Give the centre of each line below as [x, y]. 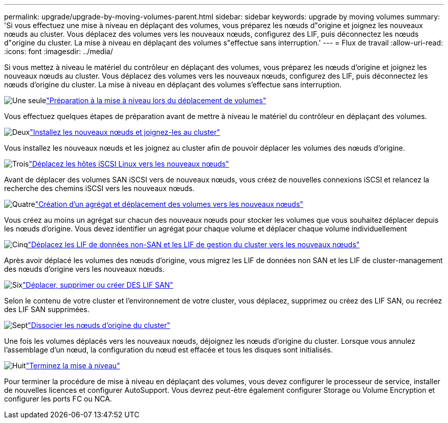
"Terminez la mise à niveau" [73, 366]
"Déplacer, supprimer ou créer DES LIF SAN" [98, 285]
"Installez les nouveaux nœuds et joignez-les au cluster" [125, 132]
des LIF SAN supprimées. [47, 309]
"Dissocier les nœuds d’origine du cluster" [99, 325]
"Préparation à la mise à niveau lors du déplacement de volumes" [156, 100]
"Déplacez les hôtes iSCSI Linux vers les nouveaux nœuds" [129, 164]
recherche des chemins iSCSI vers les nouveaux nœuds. [99, 188]
